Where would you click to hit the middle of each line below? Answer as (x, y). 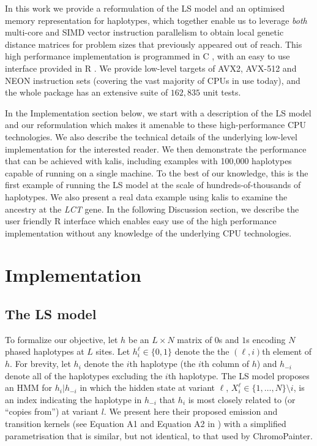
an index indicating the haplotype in (73, 399)
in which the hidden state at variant (147, 387)
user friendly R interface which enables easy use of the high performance (141, 221)
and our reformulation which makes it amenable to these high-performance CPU (156, 125)
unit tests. (222, 92)
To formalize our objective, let (62, 339)
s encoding (266, 339)
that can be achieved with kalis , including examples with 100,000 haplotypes (148, 161)
